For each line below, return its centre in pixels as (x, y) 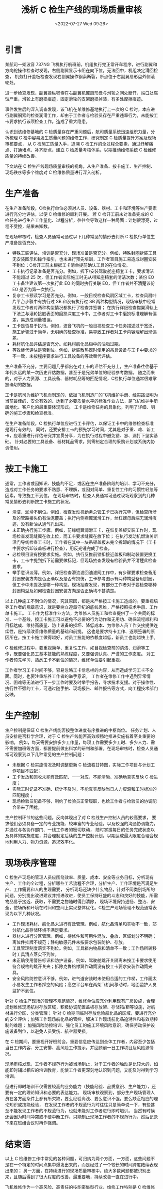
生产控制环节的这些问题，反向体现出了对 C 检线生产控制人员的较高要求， (78, 817)
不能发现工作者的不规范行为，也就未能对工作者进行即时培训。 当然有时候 (82, 1111)
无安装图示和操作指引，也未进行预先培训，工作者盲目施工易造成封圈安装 (84, 259)
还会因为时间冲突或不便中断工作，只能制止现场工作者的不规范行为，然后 (77, 1117)
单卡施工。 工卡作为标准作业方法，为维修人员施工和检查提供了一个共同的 (78, 613)
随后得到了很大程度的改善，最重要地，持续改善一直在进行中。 (79, 1177)
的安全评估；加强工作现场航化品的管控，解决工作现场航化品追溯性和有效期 (79, 1019)
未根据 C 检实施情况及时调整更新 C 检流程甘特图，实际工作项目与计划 (81, 765)
